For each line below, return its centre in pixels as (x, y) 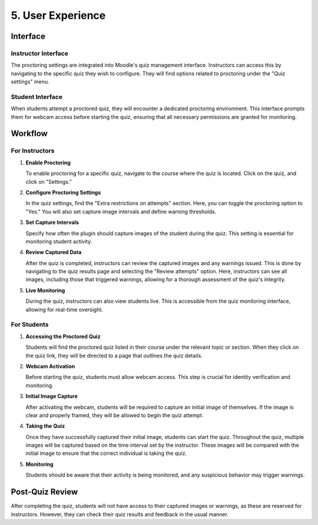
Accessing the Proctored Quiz (63, 336)
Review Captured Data (54, 252)
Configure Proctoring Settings (63, 192)
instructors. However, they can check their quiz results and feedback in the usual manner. (120, 514)
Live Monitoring (45, 290)
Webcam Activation (50, 366)
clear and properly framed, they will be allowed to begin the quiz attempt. (115, 415)
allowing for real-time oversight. (64, 309)
